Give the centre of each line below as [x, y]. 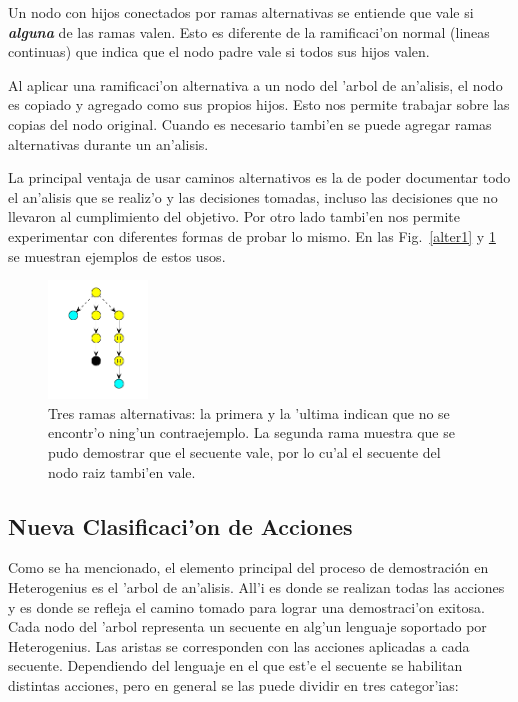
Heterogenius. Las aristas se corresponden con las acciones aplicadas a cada [239, 645]
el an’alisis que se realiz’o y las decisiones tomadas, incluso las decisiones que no [253, 196]
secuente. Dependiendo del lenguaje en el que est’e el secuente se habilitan [235, 665]
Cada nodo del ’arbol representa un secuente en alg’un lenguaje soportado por [247, 626]
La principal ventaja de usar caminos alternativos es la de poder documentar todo [259, 177]
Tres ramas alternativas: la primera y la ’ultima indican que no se [249, 412]
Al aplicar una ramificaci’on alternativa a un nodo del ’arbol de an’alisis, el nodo [255, 84]
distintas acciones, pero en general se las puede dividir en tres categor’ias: [233, 685]
